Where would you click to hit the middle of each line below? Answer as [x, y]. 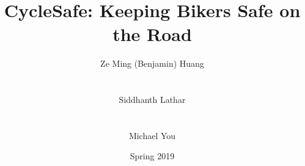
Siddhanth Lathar [152, 100]
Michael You [152, 135]
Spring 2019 [152, 156]
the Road [152, 34]
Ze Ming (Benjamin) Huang [152, 63]
